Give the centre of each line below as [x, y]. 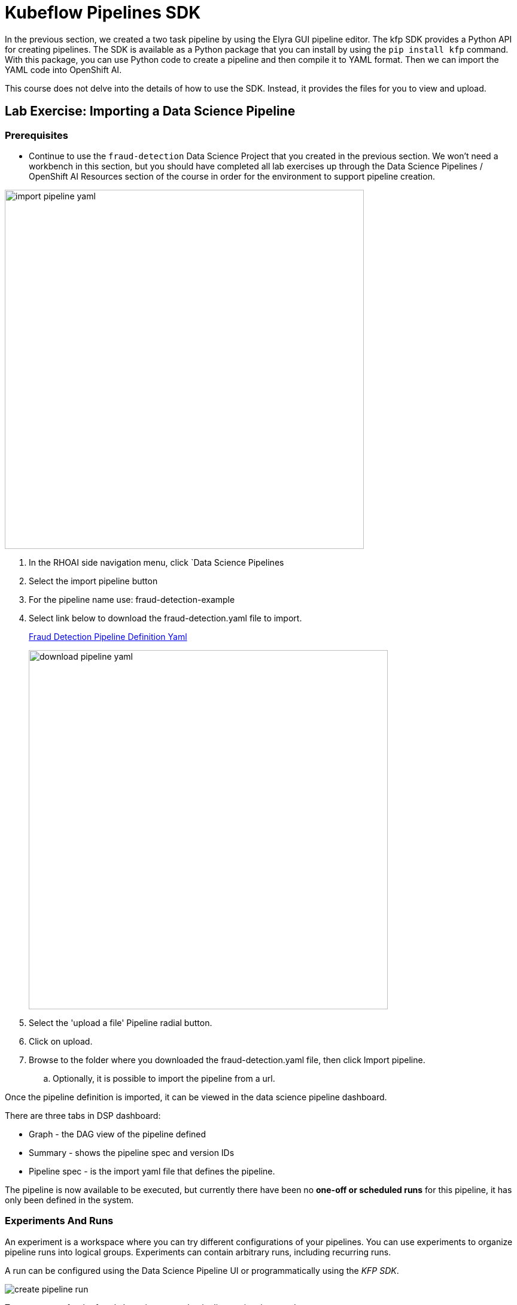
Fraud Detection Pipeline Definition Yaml [108, 636]
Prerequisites [37, 135]
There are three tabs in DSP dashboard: [83, 1115]
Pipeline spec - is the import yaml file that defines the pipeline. [152, 1171]
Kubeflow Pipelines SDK [103, 13]
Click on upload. [61, 1041]
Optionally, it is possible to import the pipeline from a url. [164, 1078]
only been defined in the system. [69, 1200]
